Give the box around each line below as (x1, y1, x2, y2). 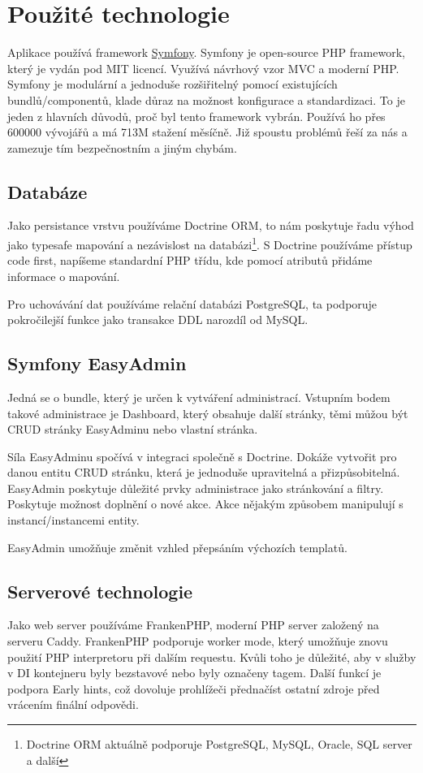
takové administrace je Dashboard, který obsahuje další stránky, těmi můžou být (7, 404, 408, 421)
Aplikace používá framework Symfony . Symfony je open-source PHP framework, (7, 44, 405, 61)
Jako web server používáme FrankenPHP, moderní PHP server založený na (7, 616, 379, 633)
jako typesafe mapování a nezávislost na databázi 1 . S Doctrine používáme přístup (7, 234, 412, 253)
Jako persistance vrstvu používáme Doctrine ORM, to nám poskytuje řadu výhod (7, 217, 414, 234)
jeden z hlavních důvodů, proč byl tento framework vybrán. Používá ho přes (7, 107, 386, 124)
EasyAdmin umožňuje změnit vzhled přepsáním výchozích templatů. (7, 538, 347, 555)
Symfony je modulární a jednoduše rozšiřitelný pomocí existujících (7, 76, 338, 93)
